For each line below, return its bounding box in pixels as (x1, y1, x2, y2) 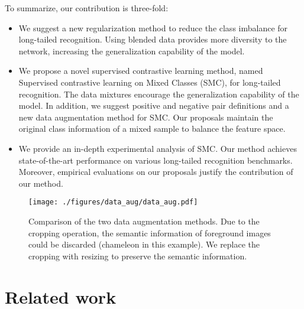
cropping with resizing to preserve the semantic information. (28, 249, 247, 262)
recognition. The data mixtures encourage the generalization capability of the (18, 87, 299, 100)
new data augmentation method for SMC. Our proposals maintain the (18, 110, 273, 123)
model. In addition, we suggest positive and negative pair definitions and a (18, 99, 289, 112)
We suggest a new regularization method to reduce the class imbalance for (18, 21, 288, 34)
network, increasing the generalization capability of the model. (18, 44, 245, 57)
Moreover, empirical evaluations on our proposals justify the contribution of (18, 165, 293, 178)
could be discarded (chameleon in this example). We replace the (28, 238, 260, 251)
